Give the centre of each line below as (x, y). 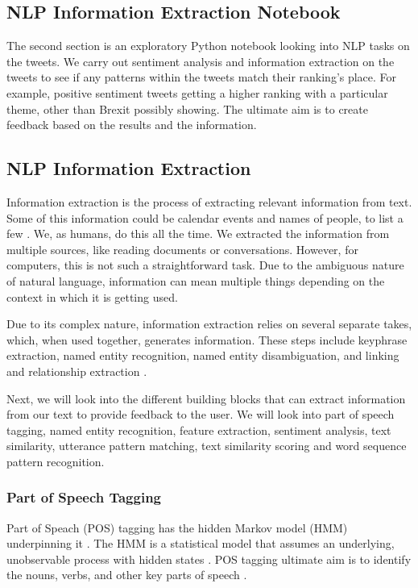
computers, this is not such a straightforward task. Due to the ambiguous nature (205, 265)
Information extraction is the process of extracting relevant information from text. (209, 201)
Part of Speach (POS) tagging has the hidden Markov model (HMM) (177, 527)
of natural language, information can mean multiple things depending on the (196, 280)
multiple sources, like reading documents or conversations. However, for (182, 249)
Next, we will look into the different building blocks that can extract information (206, 398)
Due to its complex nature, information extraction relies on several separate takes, (209, 324)
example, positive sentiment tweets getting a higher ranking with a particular (197, 92)
